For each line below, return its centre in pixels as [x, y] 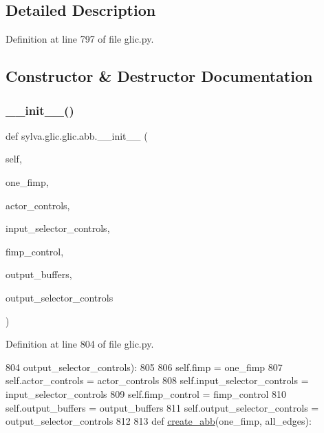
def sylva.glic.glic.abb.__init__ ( [77, 135]
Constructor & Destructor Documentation [159, 76]
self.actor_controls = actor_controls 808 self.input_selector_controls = [157, 380]
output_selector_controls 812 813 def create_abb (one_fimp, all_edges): [159, 421]
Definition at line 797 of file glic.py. [80, 39]
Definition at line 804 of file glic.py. [80, 344]
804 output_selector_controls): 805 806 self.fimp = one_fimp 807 [144, 367]
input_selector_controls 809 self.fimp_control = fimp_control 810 [146, 393]
